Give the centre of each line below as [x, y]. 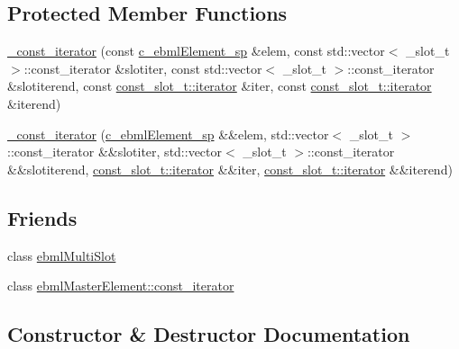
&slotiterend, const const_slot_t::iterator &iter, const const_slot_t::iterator [220, 86]
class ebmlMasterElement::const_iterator [121, 286]
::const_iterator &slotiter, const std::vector [143, 68]
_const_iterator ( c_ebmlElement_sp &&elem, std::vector [168, 134]
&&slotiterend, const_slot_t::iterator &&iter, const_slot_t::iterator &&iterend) [230, 169]
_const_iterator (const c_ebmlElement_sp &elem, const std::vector [196, 51]
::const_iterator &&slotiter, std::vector [115, 152]
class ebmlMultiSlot [62, 255]
